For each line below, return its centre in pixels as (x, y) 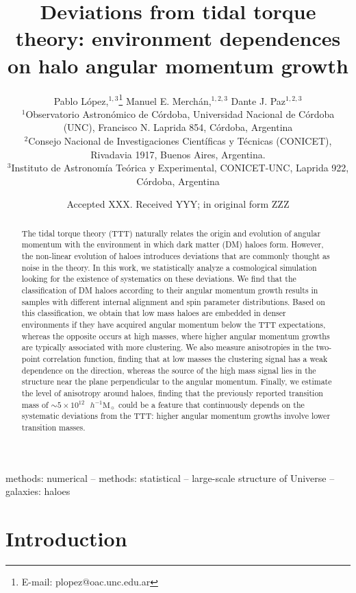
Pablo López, (81, 100)
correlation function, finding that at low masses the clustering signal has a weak (185, 358)
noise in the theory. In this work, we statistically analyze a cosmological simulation (169, 267)
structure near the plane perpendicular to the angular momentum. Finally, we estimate (177, 382)
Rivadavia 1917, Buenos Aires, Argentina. (178, 154)
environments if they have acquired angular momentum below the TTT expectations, (174, 324)
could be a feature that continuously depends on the (212, 404)
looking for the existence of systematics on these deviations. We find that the (159, 279)
